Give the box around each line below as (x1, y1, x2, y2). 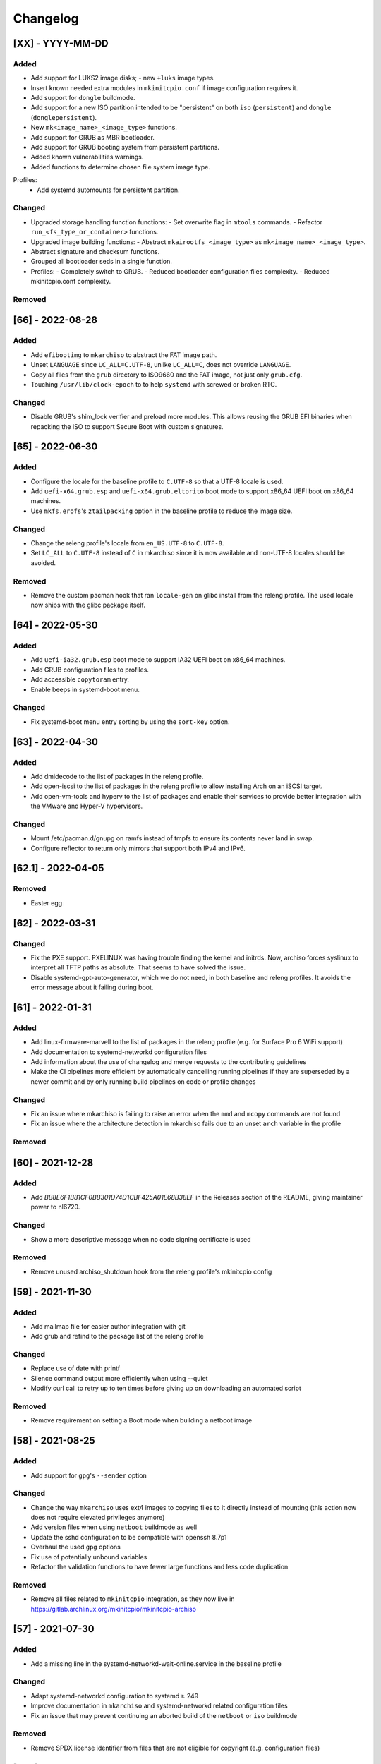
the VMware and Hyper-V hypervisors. (30, 802, 143, 811)
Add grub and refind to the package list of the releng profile (30, 1332, 204, 1341)
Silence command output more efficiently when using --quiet (30, 1374, 208, 1382)
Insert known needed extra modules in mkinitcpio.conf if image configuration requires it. (30, 83, 298, 92)
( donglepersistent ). (30, 113, 97, 121)
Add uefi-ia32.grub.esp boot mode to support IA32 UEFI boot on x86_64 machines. (30, 656, 286, 664)
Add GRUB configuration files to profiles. (30, 665, 150, 674)
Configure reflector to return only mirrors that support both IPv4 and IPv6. (30, 844, 246, 852)
